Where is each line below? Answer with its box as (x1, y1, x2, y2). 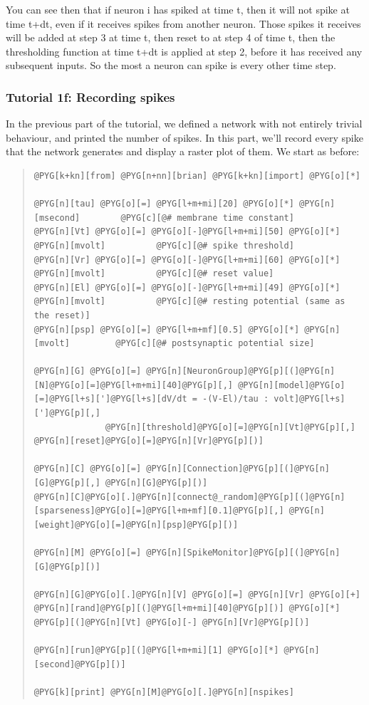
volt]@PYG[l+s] (274, 394, 345, 404)
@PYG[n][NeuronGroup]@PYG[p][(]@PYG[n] (146, 366, 336, 377)
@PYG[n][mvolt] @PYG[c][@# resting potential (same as (33, 296, 345, 307)
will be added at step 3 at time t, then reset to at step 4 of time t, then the (6, 30, 336, 45)
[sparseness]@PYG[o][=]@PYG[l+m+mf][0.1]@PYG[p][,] (33, 506, 284, 516)
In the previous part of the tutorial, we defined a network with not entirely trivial (6, 116, 363, 131)
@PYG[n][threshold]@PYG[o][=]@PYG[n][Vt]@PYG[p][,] (105, 422, 355, 432)
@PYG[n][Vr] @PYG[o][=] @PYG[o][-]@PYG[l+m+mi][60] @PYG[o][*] (33, 254, 341, 265)
